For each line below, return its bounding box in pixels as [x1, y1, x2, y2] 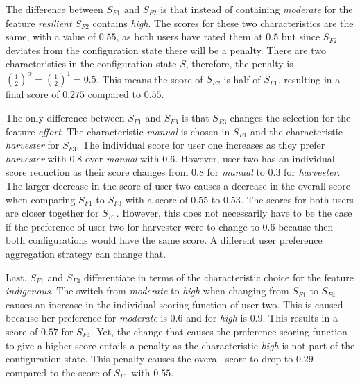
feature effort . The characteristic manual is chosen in [6, 124, 230, 138]
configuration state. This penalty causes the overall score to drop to [6, 351, 293, 366]
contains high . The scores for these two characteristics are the [92, 15, 354, 30]
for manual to [207, 165, 265, 179]
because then [278, 219, 334, 233]
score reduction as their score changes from [6, 165, 189, 179]
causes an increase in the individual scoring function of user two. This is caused [6, 297, 343, 311]
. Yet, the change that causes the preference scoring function [90, 324, 348, 338]
